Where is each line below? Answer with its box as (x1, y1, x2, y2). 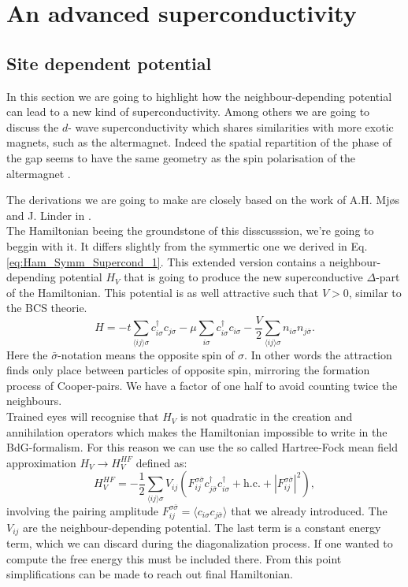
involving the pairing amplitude (6, 502, 158, 518)
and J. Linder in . (6, 206, 91, 223)
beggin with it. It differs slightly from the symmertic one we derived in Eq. (6, 237, 368, 254)
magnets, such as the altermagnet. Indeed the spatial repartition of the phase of (6, 134, 391, 150)
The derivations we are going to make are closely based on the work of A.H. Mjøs (6, 191, 399, 208)
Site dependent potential (6, 50, 212, 75)
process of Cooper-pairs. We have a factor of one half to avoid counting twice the (6, 377, 398, 393)
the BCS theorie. (6, 299, 87, 316)
